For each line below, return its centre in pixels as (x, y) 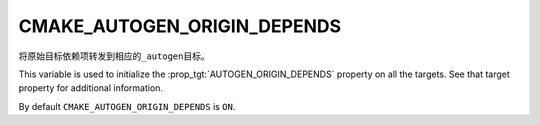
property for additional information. (91, 88)
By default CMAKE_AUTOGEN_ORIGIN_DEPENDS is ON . (127, 106)
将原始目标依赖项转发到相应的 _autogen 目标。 (114, 56)
